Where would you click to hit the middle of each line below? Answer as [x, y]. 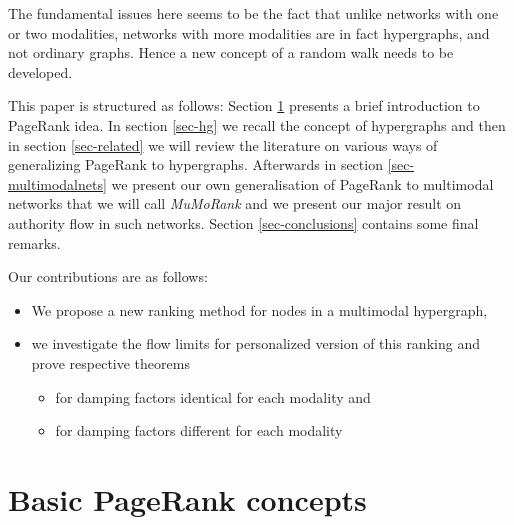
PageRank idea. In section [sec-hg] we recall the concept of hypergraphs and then [257, 124]
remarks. [34, 242]
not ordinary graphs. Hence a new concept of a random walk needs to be [231, 52]
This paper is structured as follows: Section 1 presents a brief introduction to [244, 105]
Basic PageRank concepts [187, 498]
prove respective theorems [110, 362]
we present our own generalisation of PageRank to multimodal [302, 183]
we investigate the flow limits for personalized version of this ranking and [255, 343]
